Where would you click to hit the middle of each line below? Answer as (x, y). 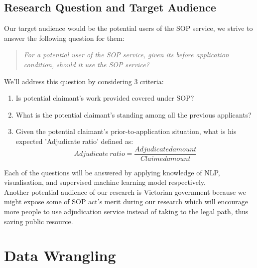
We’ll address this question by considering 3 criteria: (84, 81)
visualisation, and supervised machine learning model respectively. (105, 182)
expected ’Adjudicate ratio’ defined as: (74, 141)
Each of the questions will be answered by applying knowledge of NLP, (112, 172)
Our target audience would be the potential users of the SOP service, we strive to (128, 28)
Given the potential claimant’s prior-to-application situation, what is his (126, 131)
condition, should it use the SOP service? (86, 64)
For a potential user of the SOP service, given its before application (126, 55)
